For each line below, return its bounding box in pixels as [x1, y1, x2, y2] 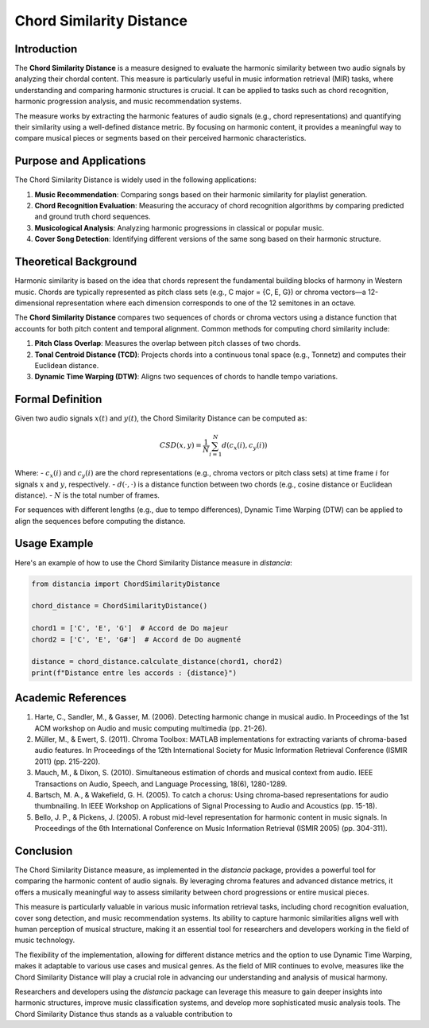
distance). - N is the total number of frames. [14, 490, 160, 500]
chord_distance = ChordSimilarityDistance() [31, 601, 208, 611]
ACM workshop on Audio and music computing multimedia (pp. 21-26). [34, 723, 268, 733]
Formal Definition [14, 393, 102, 406]
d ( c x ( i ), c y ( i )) [221, 441, 268, 452]
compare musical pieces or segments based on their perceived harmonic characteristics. [14, 134, 307, 143]
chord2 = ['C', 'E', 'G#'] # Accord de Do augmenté [31, 634, 242, 644]
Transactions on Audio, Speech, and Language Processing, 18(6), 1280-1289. [34, 779, 288, 789]
